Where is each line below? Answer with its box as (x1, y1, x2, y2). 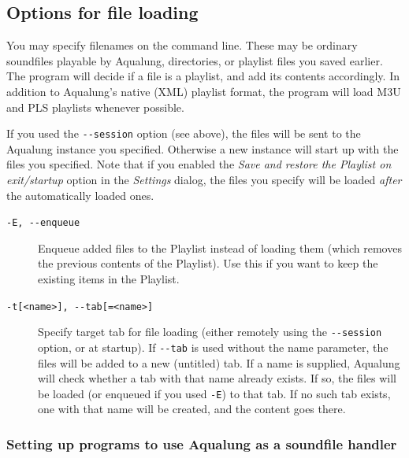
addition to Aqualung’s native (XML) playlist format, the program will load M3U (6, 83, 401, 99)
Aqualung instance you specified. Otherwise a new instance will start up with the (6, 140, 399, 157)
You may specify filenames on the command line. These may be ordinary (6, 37, 358, 54)
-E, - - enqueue (6, 217, 80, 229)
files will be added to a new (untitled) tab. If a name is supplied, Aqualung (38, 354, 400, 371)
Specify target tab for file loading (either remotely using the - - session (38, 323, 382, 340)
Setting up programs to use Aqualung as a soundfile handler (6, 434, 397, 453)
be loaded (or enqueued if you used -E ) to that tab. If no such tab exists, (38, 385, 391, 401)
